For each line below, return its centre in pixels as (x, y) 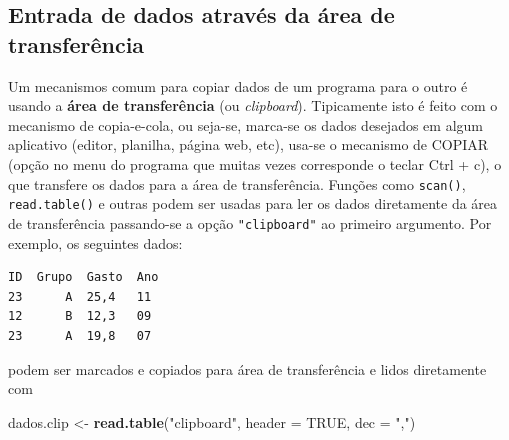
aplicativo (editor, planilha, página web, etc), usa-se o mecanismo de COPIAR (248, 144)
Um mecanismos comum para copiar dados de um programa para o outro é (238, 85)
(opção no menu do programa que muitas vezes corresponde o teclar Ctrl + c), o (255, 163)
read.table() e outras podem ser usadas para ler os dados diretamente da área (253, 203)
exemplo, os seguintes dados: (95, 242)
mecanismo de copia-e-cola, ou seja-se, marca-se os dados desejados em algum (245, 124)
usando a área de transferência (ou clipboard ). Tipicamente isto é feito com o (253, 105)
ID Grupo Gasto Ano (83, 277)
